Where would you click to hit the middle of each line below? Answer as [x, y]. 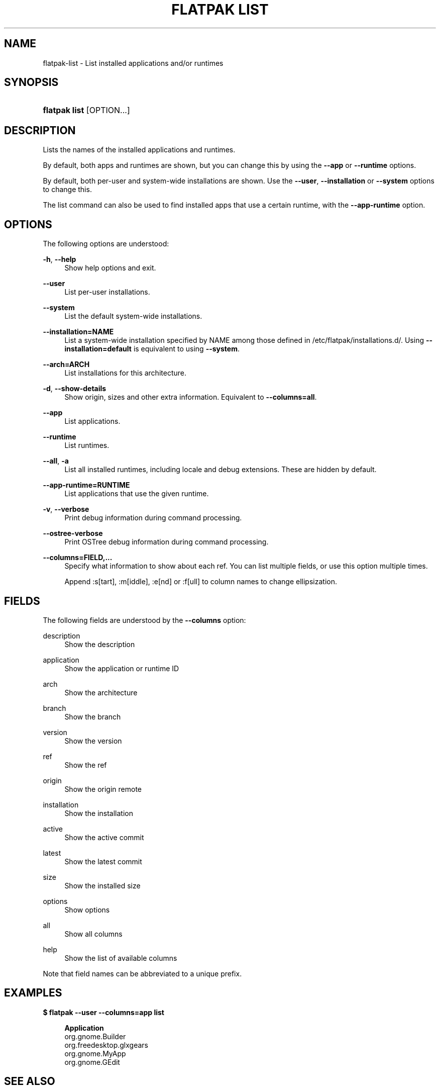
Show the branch [93, 716]
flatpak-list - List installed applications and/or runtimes [133, 63]
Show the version [93, 741]
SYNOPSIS [31, 82]
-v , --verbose [66, 509]
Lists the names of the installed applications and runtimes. [139, 150]
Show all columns [93, 934]
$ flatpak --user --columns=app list [103, 1012]
